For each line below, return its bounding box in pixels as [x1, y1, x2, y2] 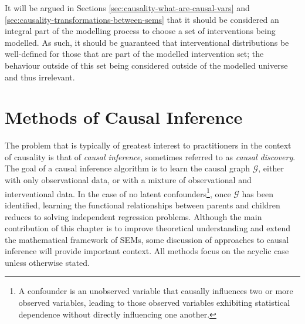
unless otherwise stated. [5, 256, 90, 268]
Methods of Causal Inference [5, 105, 243, 129]
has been [242, 187, 273, 200]
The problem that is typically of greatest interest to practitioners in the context [5, 139, 292, 151]
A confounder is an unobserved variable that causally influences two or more [18, 285, 293, 297]
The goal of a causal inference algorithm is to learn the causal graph [5, 162, 250, 174]
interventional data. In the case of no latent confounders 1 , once [5, 185, 231, 200]
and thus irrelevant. [5, 70, 75, 83]
